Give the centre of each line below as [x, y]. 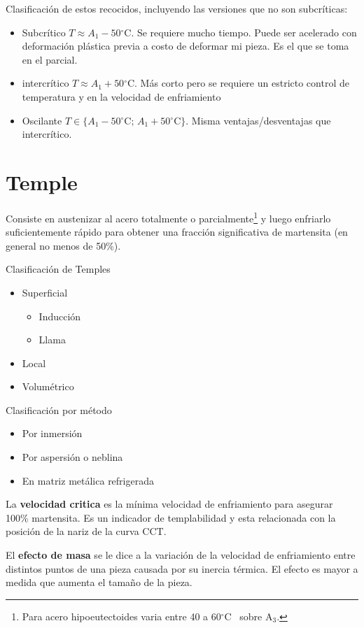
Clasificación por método [59, 409]
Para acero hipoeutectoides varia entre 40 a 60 [121, 616]
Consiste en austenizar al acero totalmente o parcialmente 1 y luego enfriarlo [168, 217]
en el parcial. [50, 59]
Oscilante [42, 120]
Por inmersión [52, 433]
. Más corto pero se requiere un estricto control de [242, 83]
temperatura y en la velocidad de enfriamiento [121, 96]
